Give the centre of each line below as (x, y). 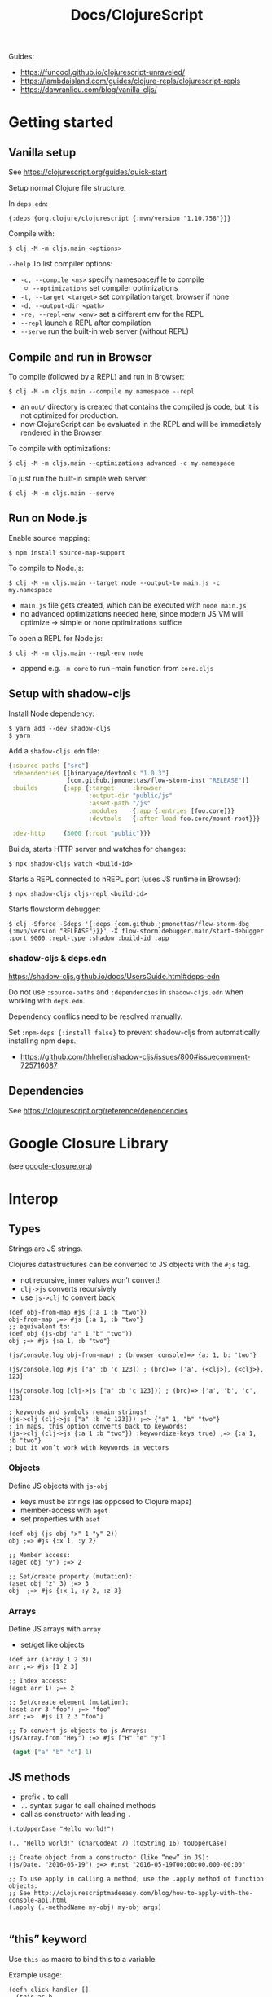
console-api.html (38, 1900)
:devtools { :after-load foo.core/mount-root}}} (174, 819)
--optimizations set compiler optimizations (105, 288)
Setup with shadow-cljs (70, 694)
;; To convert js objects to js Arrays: (78, 1731)
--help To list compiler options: (61, 264)
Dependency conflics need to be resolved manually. (96, 1016)
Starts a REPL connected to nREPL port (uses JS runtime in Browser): (125, 879)
